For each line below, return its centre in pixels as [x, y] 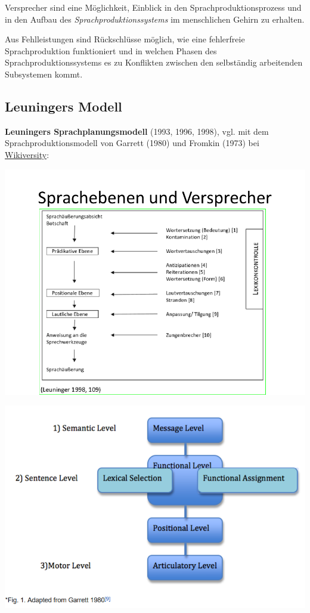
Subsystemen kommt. [44, 74]
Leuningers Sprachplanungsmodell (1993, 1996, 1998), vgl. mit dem [137, 131]
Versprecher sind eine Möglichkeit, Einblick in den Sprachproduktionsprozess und [153, 7]
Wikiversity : [27, 154]
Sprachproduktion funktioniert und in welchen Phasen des [111, 50]
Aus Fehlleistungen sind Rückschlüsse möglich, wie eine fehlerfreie [125, 39]
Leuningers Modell [63, 106]
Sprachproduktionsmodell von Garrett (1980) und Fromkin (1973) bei [132, 143]
